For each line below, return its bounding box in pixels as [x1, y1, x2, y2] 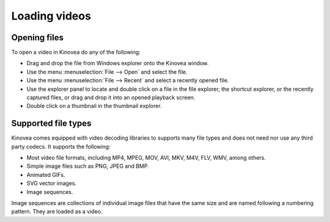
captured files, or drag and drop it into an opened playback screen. [26, 94, 196, 101]
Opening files [11, 32, 64, 43]
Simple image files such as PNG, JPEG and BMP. [26, 162, 150, 170]
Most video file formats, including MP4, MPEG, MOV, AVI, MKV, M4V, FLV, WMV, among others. [26, 154, 266, 162]
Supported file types [11, 118, 92, 129]
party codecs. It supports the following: [11, 143, 111, 150]
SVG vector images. [26, 180, 77, 187]
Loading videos [11, 9, 92, 23]
